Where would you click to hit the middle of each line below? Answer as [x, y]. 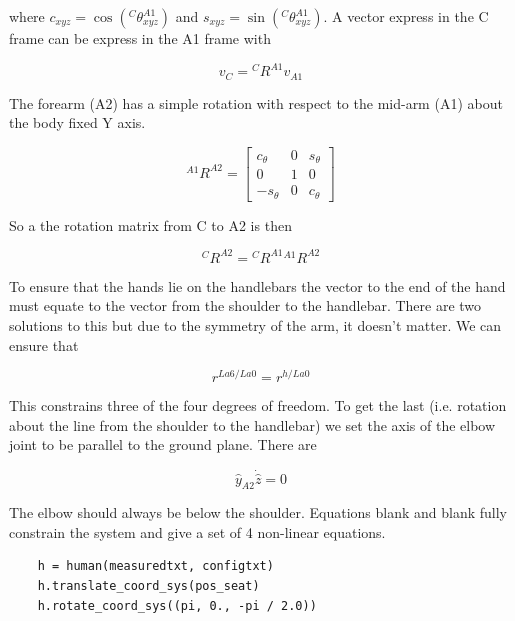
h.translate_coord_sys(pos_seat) [148, 586]
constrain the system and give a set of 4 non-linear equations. [197, 531]
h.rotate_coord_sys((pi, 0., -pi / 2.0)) [177, 605]
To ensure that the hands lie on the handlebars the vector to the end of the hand [257, 285]
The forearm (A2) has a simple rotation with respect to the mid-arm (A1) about [256, 102]
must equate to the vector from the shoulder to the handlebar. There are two [245, 305]
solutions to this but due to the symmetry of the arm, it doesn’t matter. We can [255, 325]
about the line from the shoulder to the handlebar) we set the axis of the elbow [252, 424]
